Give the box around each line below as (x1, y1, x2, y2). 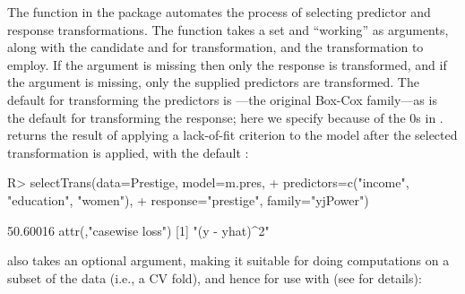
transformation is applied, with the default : (7, 143, 249, 161)
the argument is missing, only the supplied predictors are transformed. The (7, 73, 419, 91)
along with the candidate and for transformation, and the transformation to (7, 38, 424, 56)
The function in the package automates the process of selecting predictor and (7, 3, 431, 21)
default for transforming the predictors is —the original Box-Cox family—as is (7, 90, 437, 108)
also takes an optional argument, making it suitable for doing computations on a (7, 251, 450, 270)
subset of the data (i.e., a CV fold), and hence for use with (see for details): (7, 268, 422, 287)
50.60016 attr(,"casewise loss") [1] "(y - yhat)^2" (7, 220, 270, 239)
